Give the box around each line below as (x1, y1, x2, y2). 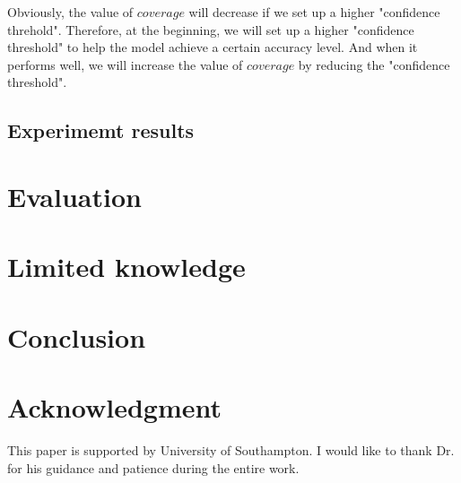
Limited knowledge (7, 248, 246, 285)
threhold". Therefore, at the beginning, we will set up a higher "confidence (7, 20, 414, 39)
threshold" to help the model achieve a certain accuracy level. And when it (7, 38, 418, 56)
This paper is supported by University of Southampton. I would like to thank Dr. (7, 441, 455, 459)
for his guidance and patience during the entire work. (7, 458, 300, 477)
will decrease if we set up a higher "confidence (188, 3, 440, 21)
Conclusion (7, 318, 146, 355)
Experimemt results (7, 116, 195, 144)
